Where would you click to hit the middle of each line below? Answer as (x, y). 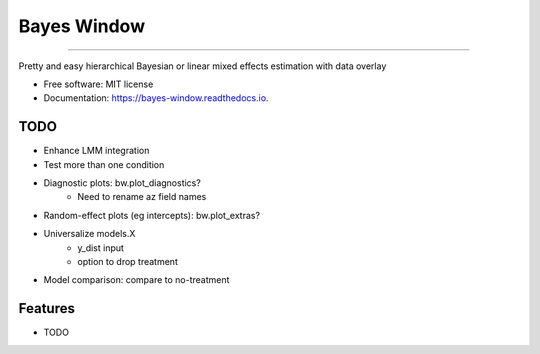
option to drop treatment (128, 261)
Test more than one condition (104, 164)
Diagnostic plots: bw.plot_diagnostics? (122, 183)
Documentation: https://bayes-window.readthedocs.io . (156, 98)
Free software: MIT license (98, 84)
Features (46, 308)
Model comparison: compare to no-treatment (136, 280)
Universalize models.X (89, 234)
